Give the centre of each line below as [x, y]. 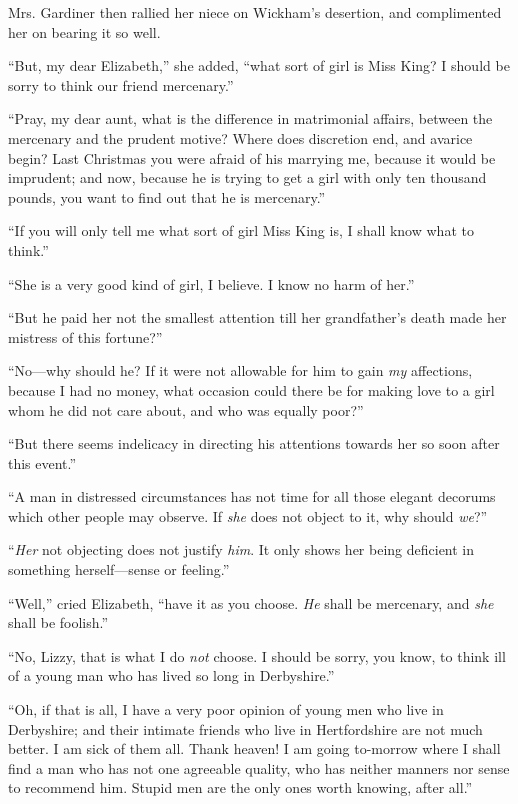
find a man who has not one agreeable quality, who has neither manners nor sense [259, 767]
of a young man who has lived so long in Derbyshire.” [171, 675]
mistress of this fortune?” [85, 336]
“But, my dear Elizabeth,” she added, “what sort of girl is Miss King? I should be [259, 65]
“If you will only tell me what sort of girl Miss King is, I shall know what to [241, 230]
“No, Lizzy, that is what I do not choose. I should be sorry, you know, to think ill [257, 655]
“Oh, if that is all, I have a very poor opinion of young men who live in [226, 709]
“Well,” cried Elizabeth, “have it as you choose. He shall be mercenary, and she [251, 602]
